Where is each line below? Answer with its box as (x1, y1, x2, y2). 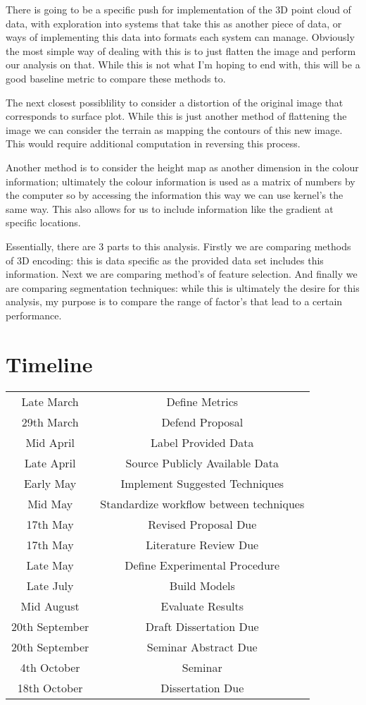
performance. (6, 307, 62, 322)
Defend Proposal (161, 413, 244, 430)
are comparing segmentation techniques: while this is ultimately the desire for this (6, 280, 360, 295)
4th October (20, 658, 80, 675)
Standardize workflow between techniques (100, 495, 305, 512)
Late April (24, 454, 76, 471)
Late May (26, 556, 74, 573)
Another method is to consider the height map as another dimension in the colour (6, 159, 359, 174)
